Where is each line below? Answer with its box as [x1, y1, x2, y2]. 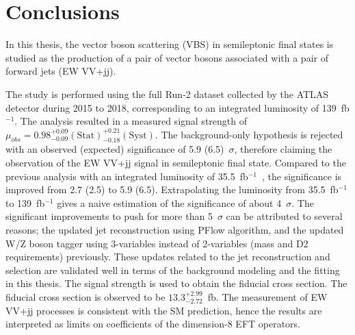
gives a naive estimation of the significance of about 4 [57, 195, 282, 210]
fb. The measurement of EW [207, 290, 328, 304]
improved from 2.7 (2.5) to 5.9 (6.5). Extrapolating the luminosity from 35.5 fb [5, 182, 339, 197]
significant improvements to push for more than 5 [5, 209, 213, 223]
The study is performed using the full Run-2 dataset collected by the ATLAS [5, 86, 329, 101]
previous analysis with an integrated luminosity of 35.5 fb [5, 169, 248, 183]
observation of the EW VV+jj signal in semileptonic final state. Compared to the [5, 156, 346, 170]
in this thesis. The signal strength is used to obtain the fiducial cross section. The [5, 276, 347, 290]
